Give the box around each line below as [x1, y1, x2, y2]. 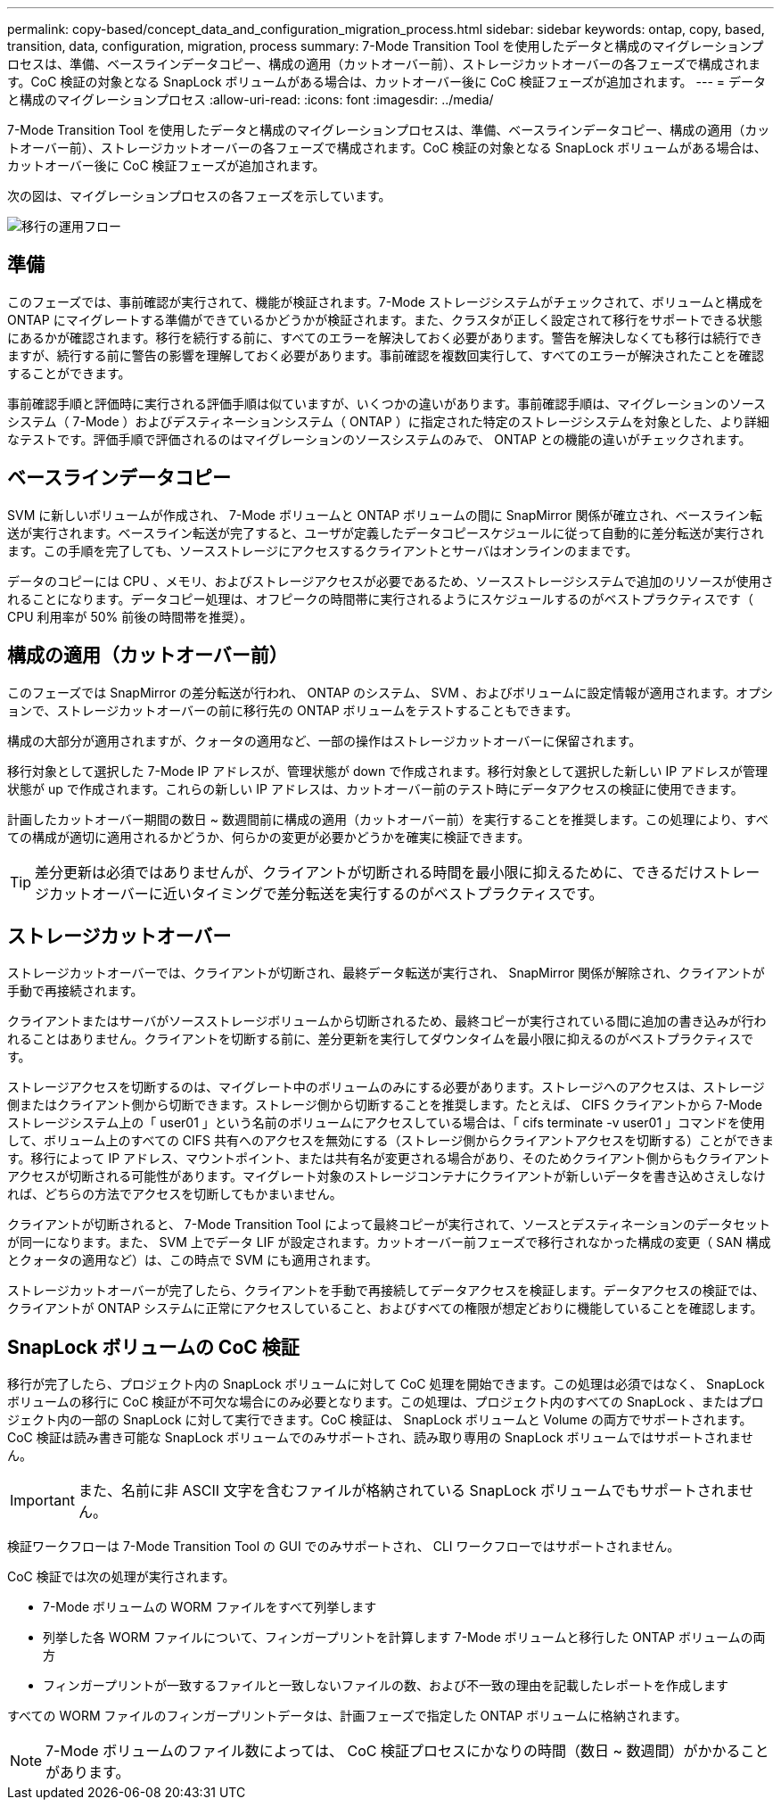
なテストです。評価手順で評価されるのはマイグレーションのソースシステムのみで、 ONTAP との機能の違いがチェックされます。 [7, 431, 752, 447]
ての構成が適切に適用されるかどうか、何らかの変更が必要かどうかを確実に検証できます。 [7, 829, 530, 845]
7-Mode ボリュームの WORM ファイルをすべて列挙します [43, 1599, 377, 1615]
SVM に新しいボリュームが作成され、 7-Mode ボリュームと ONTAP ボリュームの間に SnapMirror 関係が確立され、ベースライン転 [7, 507, 762, 523]
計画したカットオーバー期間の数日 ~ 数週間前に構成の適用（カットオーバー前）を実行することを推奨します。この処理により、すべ [7, 811, 769, 827]
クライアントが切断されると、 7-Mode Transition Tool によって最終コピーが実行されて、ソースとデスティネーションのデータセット [7, 1217, 770, 1233]
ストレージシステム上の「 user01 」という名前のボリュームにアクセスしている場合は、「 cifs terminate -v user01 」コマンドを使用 [7, 1115, 766, 1131]
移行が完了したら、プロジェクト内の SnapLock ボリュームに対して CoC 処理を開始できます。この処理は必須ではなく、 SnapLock [7, 1376, 765, 1392]
